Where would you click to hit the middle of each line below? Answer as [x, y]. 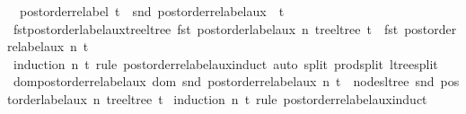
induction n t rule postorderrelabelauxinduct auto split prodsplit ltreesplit [225, 63]
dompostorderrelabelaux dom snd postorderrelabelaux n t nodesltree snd [224, 81]
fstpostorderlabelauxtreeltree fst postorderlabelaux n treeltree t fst [206, 28]
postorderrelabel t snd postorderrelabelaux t [152, 11]
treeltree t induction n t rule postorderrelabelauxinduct [267, 98]
